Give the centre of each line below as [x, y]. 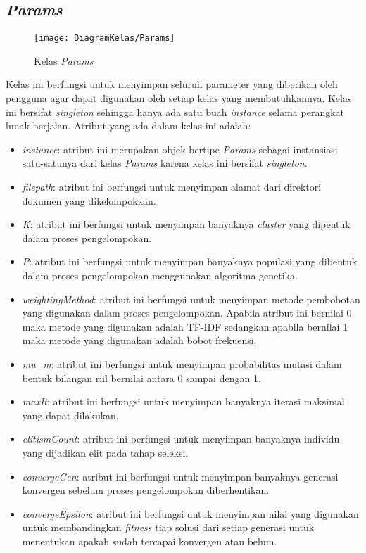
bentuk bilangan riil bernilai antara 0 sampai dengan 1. [141, 377]
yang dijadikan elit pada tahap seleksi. [105, 452]
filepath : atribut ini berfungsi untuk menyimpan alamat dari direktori [172, 187]
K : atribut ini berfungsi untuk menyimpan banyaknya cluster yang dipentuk [186, 224]
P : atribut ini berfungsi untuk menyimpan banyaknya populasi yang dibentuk [190, 261]
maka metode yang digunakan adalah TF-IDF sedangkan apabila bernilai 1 [185, 326]
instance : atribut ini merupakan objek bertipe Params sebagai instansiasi [180, 149]
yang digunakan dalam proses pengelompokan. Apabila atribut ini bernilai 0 [187, 313]
